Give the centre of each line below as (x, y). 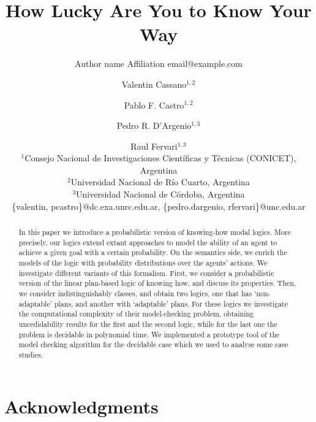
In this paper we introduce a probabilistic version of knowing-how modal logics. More (155, 232)
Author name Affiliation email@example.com (159, 63)
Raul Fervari (154, 146)
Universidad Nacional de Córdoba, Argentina (160, 194)
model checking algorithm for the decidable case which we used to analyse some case (153, 344)
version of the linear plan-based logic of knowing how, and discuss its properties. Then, (157, 283)
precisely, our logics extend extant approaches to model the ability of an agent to (148, 242)
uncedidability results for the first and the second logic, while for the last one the (148, 324)
